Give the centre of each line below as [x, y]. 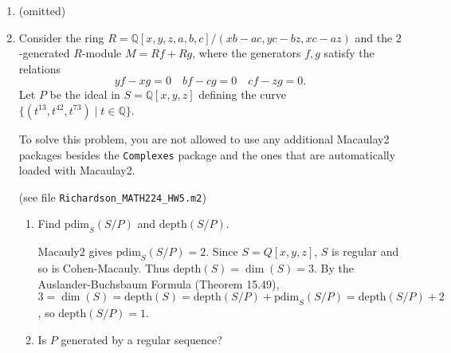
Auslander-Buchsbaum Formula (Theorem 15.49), [159, 283]
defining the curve [242, 94]
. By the [333, 268]
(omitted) [42, 10]
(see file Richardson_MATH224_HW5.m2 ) [112, 196]
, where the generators [247, 53]
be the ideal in [85, 94]
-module [102, 53]
